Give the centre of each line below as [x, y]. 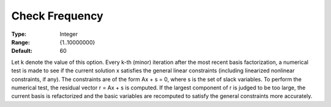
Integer [69, 34]
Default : [22, 51]
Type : [19, 34]
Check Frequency [57, 16]
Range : [21, 42]
